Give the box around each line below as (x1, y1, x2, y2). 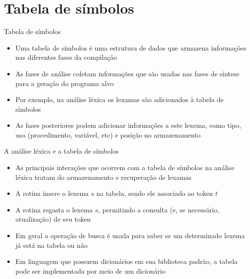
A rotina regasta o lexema (15, 204, 93, 214)
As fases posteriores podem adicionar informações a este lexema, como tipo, (15, 120, 241, 130)
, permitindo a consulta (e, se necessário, (98, 204, 219, 214)
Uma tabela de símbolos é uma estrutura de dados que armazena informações (15, 42, 247, 52)
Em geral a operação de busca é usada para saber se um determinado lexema (15, 230, 245, 241)
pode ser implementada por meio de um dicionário (15, 265, 165, 276)
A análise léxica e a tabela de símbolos (4, 146, 119, 156)
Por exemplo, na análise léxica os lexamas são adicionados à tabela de (15, 94, 224, 105)
